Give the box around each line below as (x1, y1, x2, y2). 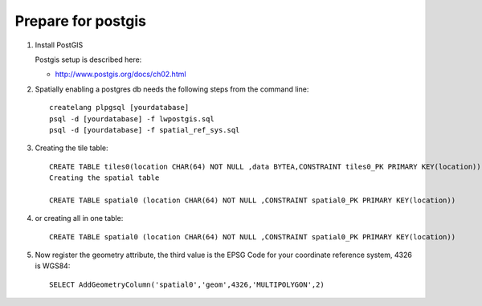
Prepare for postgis (14, 12, 146, 30)
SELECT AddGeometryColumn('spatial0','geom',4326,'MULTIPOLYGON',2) (49, 279, 325, 289)
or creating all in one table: (35, 214, 124, 223)
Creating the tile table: (35, 143, 108, 153)
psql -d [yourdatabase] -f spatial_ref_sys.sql (49, 125, 240, 134)
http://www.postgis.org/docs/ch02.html (55, 69, 186, 80)
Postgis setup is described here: (35, 55, 142, 64)
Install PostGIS (35, 40, 84, 50)
